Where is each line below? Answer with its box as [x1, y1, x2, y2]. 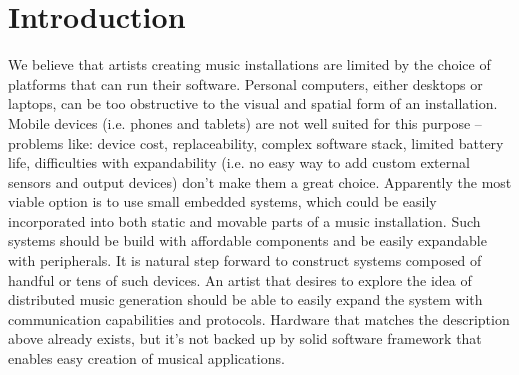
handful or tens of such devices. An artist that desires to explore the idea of [8, 269, 472, 290]
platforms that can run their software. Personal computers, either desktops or [8, 73, 483, 94]
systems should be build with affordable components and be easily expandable [8, 230, 487, 251]
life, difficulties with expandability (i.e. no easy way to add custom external [8, 152, 470, 173]
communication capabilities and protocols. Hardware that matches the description [8, 308, 510, 329]
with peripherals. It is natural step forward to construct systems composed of [8, 250, 482, 271]
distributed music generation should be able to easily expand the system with [8, 289, 483, 310]
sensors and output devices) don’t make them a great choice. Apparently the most [8, 171, 512, 192]
